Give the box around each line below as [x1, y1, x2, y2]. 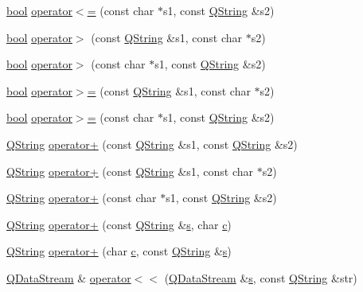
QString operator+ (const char [6, 189, 157, 206]
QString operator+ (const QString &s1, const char [6, 162, 254, 179]
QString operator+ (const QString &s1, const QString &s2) [6, 135, 298, 152]
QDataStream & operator [6, 269, 131, 286]
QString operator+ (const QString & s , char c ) [6, 216, 232, 232]
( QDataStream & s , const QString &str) [164, 269, 357, 286]
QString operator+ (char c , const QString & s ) [6, 243, 232, 259]
